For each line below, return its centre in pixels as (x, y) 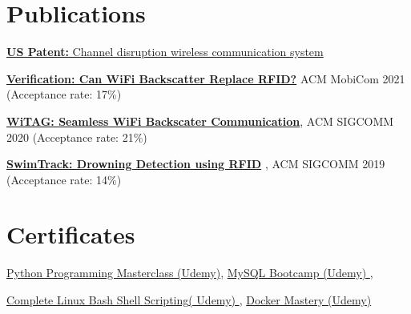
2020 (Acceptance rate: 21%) (77, 137)
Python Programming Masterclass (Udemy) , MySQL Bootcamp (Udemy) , (190, 273)
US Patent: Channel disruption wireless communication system (165, 52)
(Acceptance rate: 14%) (64, 179)
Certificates (71, 234)
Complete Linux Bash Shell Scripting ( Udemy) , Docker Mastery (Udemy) (189, 300)
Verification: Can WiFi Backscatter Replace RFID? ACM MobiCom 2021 (206, 78)
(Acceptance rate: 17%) (64, 94)
